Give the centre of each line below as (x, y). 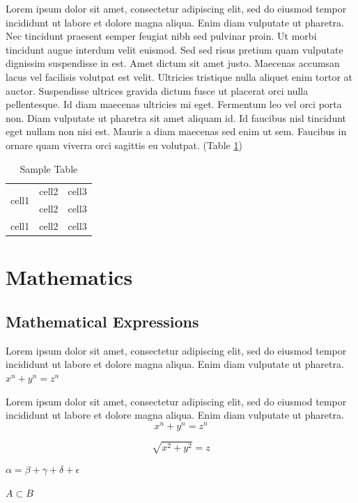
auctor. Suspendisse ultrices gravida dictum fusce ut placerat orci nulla (157, 90)
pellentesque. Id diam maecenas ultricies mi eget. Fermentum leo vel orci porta (174, 104)
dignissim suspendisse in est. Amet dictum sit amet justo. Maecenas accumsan (173, 63)
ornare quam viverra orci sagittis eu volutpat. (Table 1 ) (124, 145)
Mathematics (69, 277)
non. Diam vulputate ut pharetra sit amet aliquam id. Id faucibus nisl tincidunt (176, 117)
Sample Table (49, 168)
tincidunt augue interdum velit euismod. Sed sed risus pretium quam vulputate (174, 49)
